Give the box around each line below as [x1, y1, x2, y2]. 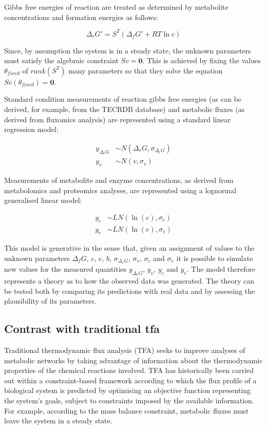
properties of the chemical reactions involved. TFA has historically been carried [4, 365, 254, 376]
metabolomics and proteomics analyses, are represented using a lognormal [4, 184, 237, 195]
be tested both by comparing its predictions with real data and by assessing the [4, 285, 255, 296]
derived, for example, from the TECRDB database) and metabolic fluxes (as [4, 104, 245, 115]
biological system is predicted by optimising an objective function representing [4, 385, 251, 396]
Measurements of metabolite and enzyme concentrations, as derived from [4, 174, 234, 185]
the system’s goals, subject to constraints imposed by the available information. [4, 395, 254, 405]
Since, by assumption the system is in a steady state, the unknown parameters [4, 45, 251, 55]
